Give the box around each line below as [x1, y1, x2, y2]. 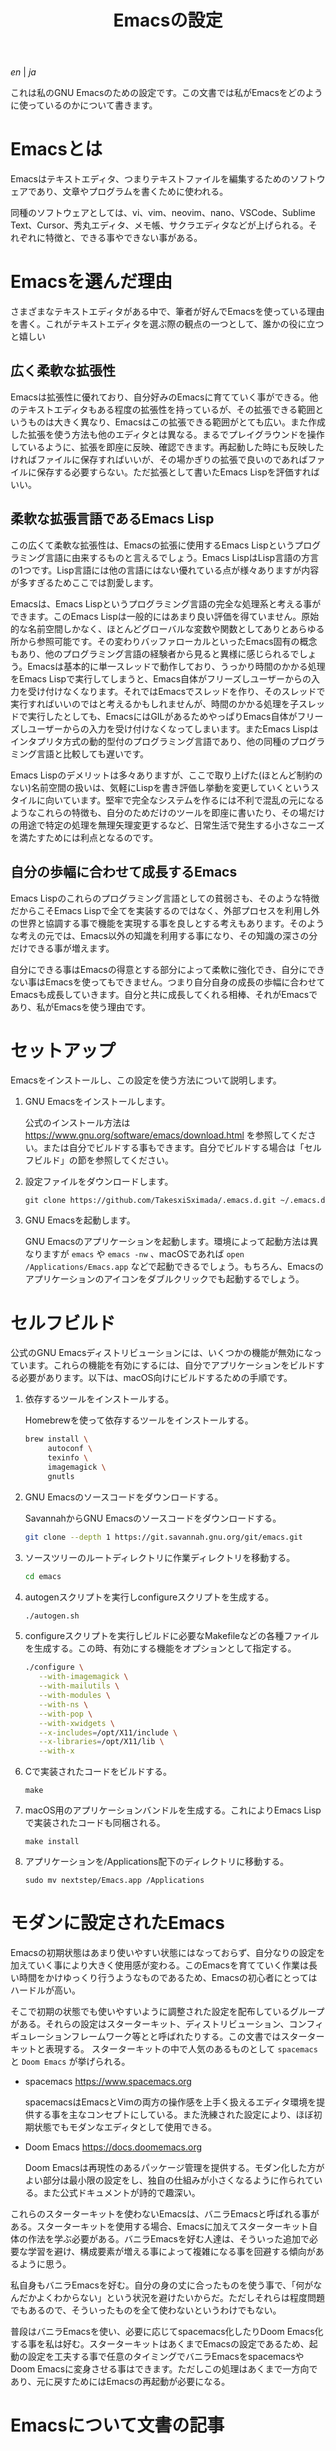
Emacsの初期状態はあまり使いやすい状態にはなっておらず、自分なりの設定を [10, 1947, 326, 1959]
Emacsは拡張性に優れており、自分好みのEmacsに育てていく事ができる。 [10, 391, 310, 403]
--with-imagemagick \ [38, 1672, 129, 1682]
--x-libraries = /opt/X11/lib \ [38, 1737, 165, 1747]
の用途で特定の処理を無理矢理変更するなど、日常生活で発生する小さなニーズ [10, 819, 325, 831]
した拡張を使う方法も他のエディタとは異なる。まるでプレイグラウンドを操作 [10, 428, 325, 440]
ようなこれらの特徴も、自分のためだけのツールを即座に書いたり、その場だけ [10, 806, 326, 818]
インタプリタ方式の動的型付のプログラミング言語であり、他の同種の [10, 735, 291, 747]
